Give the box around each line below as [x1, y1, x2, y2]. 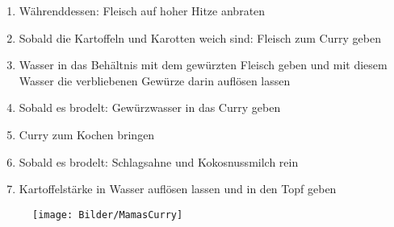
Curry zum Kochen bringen [19, 126, 155, 142]
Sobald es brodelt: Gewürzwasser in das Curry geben [19, 99, 281, 116]
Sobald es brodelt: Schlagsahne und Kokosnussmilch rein [19, 153, 299, 170]
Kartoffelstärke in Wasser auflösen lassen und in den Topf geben [19, 180, 337, 197]
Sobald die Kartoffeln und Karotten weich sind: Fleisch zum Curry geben [19, 29, 381, 46]
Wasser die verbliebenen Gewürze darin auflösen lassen [19, 72, 291, 89]
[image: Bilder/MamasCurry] [32, 208, 183, 221]
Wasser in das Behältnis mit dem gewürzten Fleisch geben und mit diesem [19, 56, 388, 73]
